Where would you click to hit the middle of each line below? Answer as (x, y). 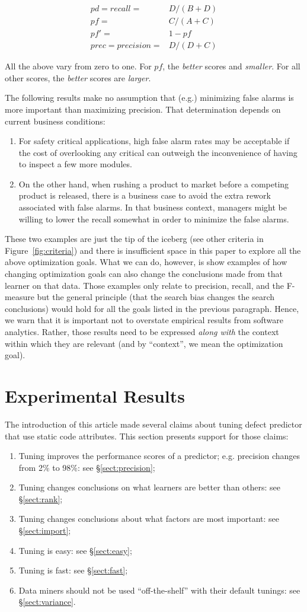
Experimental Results (95, 395)
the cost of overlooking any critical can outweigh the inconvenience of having (158, 152)
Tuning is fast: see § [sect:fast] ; (73, 570)
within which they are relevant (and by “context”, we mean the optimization (144, 343)
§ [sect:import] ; (45, 530)
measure (20, 297)
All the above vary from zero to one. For (78, 66)
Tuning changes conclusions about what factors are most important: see (149, 519)
